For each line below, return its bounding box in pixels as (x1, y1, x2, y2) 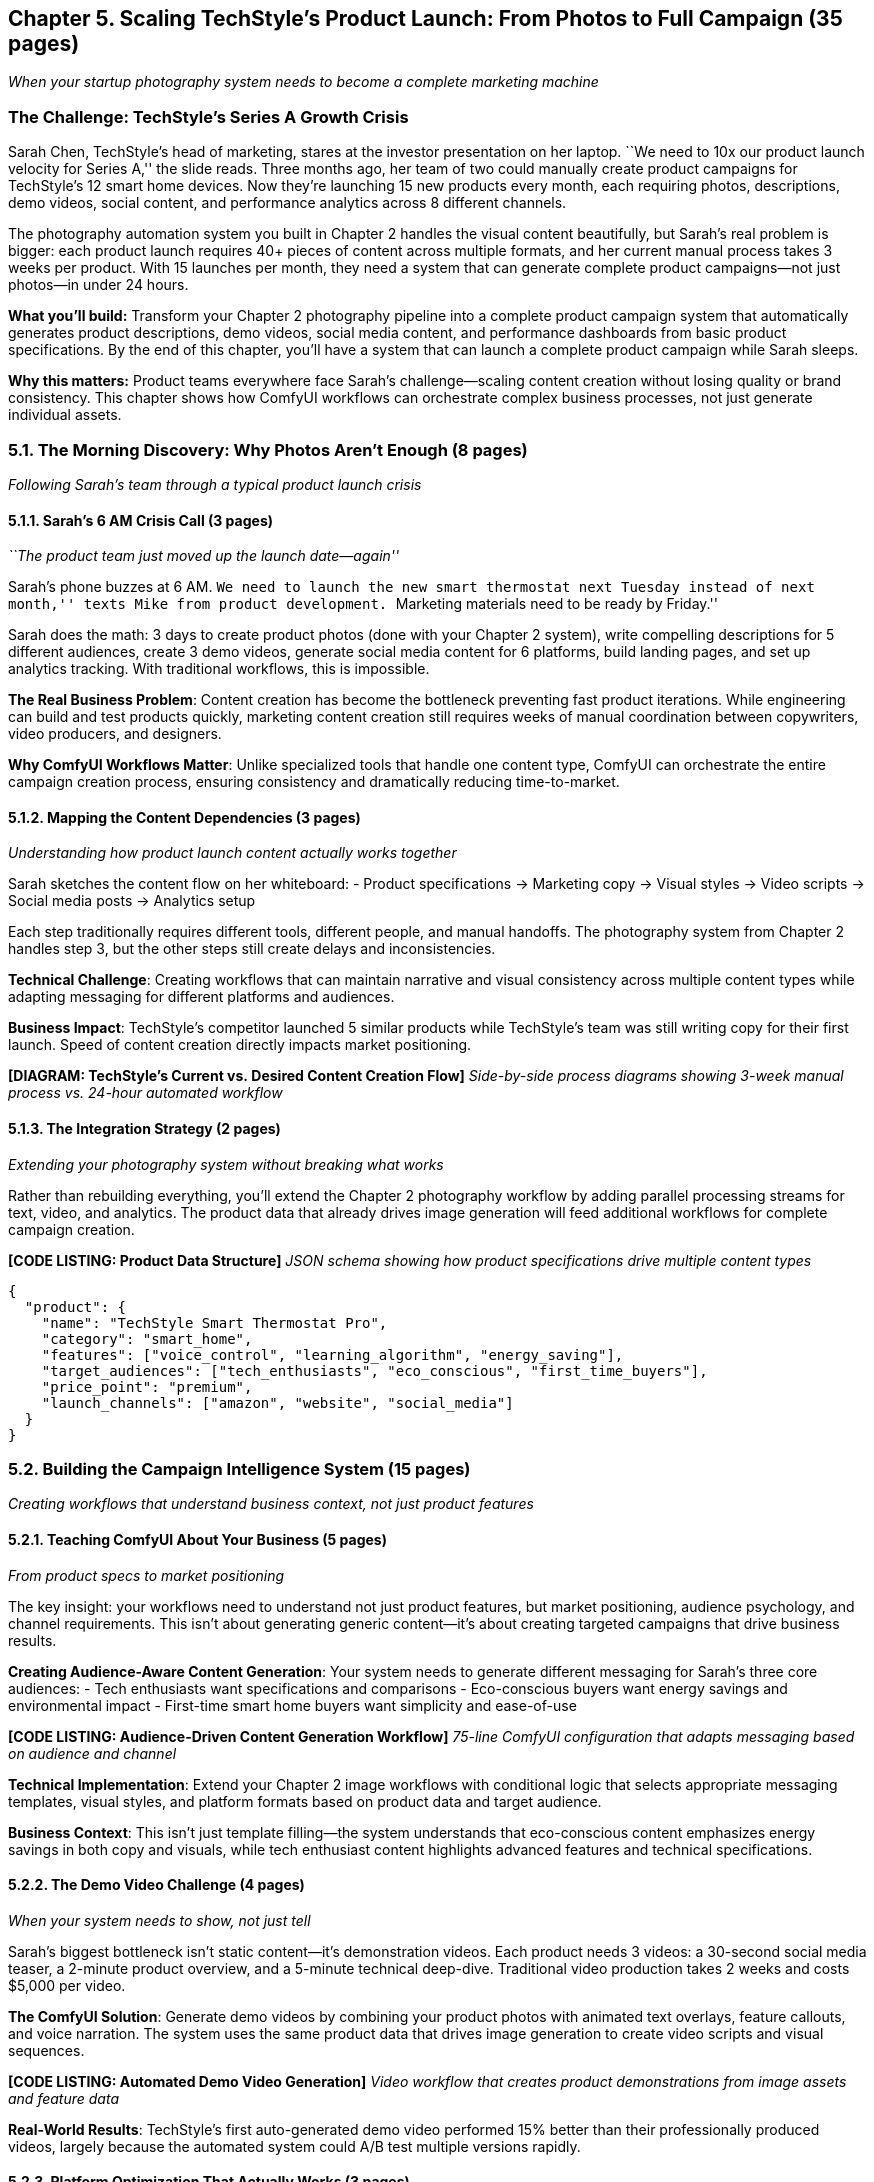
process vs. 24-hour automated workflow (8, 1084, 283, 1102)
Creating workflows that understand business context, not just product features (8, 1495, 534, 1513)
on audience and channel (8, 1744, 177, 1762)
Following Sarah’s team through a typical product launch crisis (8, 475, 422, 493)
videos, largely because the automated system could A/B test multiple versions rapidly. (8, 2137, 581, 2155)
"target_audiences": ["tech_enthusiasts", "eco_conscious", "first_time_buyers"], (41, 1362, 708, 1379)
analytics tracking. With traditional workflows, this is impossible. (8, 660, 430, 678)
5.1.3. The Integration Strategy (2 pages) (8, 1119, 281, 1137)
